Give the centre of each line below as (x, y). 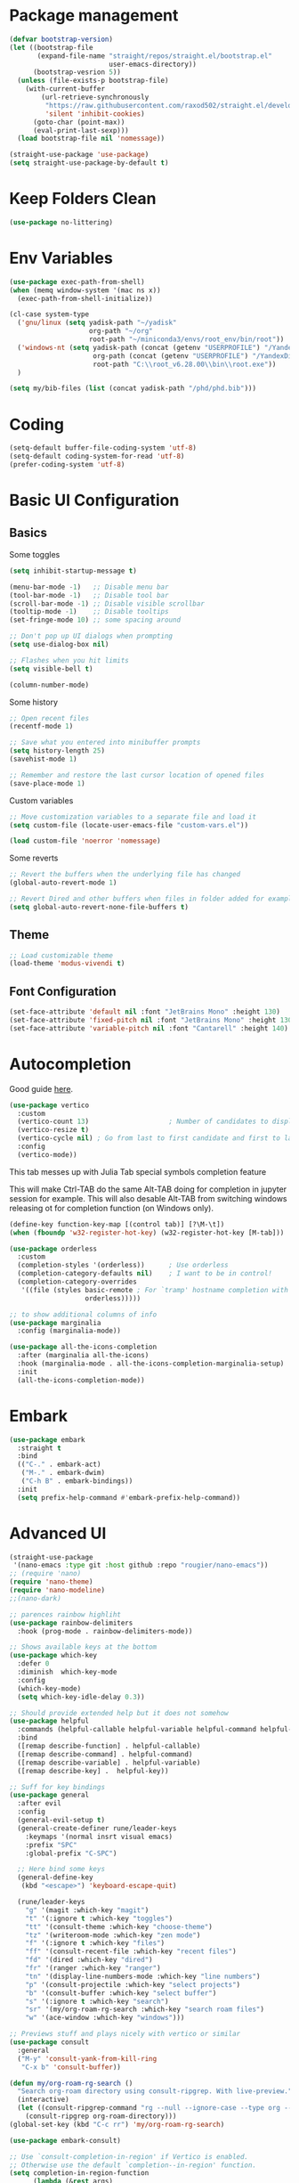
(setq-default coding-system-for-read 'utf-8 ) (97, 456)
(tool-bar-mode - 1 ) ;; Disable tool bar (89, 595)
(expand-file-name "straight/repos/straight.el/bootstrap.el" (155, 56)
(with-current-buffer (65, 89)
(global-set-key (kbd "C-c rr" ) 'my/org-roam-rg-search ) (117, 2124)
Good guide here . (41, 1088)
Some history (33, 702)
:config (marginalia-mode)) (69, 1331)
